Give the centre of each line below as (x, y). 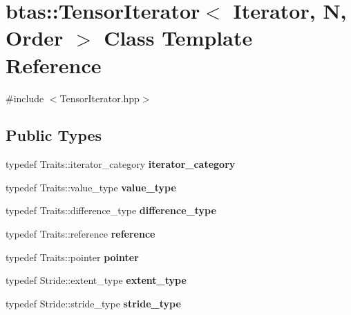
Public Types (54, 135)
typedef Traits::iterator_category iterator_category (121, 164)
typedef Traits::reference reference (80, 234)
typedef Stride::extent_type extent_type (96, 280)
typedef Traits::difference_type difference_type (111, 210)
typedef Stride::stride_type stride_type (93, 303)
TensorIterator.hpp (99, 98)
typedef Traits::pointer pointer (72, 257)
